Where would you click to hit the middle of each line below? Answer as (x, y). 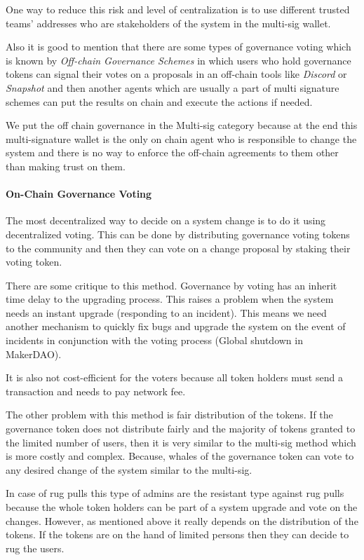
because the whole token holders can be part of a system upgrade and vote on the (182, 507)
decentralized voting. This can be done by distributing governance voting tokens (178, 234)
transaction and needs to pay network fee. (96, 391)
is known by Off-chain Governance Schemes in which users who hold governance (178, 60)
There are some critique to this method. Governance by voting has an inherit (171, 285)
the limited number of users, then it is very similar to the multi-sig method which (181, 442)
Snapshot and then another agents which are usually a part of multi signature (173, 87)
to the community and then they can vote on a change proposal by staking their (178, 248)
